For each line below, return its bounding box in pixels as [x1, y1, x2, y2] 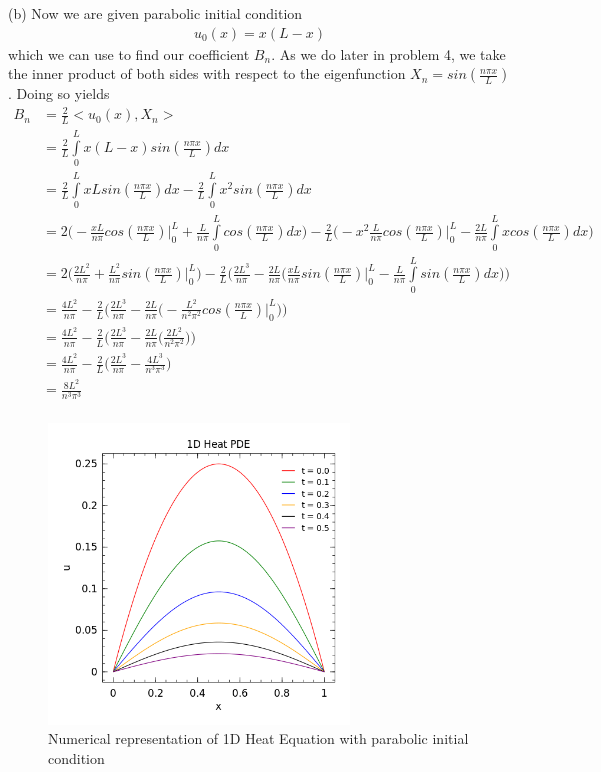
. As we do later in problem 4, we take [271, 43, 506, 64]
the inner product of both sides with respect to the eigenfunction [8, 63, 406, 84]
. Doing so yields [8, 83, 110, 104]
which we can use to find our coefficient [8, 43, 250, 64]
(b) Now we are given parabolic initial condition [8, 3, 303, 23]
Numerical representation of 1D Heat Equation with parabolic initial [48, 728, 469, 749]
